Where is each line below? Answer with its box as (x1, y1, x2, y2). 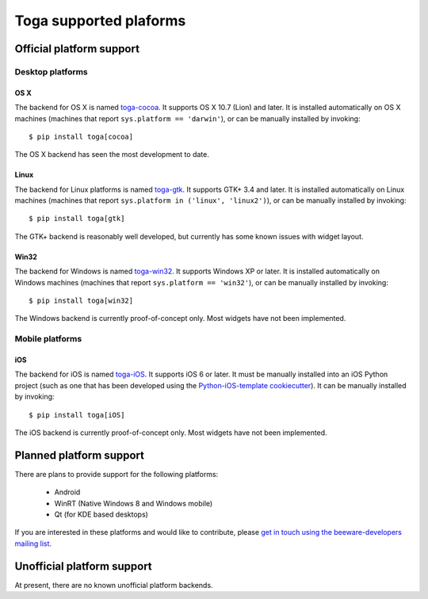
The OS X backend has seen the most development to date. (14, 150, 209, 159)
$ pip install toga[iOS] (29, 410, 125, 419)
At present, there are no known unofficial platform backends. (14, 580, 213, 589)
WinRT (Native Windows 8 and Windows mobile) (54, 498, 213, 508)
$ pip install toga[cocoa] (29, 132, 134, 141)
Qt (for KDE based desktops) (54, 509, 148, 519)
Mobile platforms (14, 334, 82, 345)
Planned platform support (14, 448, 144, 462)
